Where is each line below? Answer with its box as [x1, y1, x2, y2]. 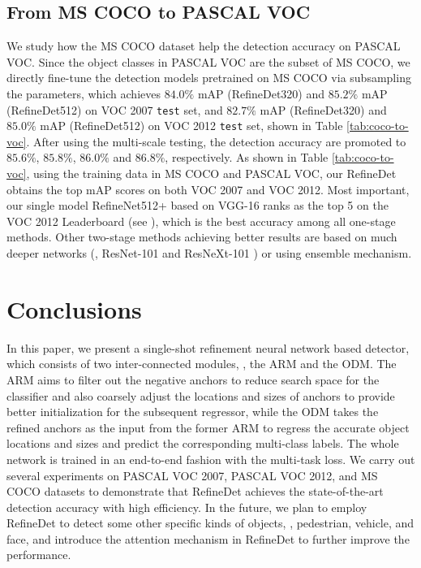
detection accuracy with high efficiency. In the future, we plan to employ [6, 498, 367, 515]
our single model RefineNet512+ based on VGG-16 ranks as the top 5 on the [6, 197, 389, 214]
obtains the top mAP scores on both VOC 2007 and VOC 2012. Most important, [6, 180, 410, 197]
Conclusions [6, 292, 142, 325]
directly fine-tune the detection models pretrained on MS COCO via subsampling [6, 69, 411, 86]
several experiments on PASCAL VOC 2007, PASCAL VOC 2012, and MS [6, 466, 378, 483]
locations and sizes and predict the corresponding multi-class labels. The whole [6, 435, 399, 452]
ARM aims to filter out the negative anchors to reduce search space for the [6, 371, 380, 388]
